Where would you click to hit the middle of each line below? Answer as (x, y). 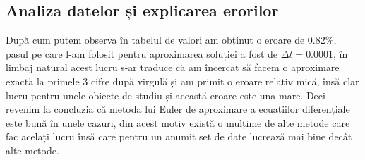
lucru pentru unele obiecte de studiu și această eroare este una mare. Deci (166, 95)
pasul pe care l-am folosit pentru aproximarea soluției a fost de (142, 53)
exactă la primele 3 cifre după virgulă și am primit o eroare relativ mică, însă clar (182, 81)
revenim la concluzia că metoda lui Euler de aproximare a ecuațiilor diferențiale (178, 109)
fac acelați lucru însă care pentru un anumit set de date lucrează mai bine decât (179, 136)
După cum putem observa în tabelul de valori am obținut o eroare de (155, 40)
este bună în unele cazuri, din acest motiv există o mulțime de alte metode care (178, 122)
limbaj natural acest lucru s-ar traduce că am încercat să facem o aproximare (173, 67)
